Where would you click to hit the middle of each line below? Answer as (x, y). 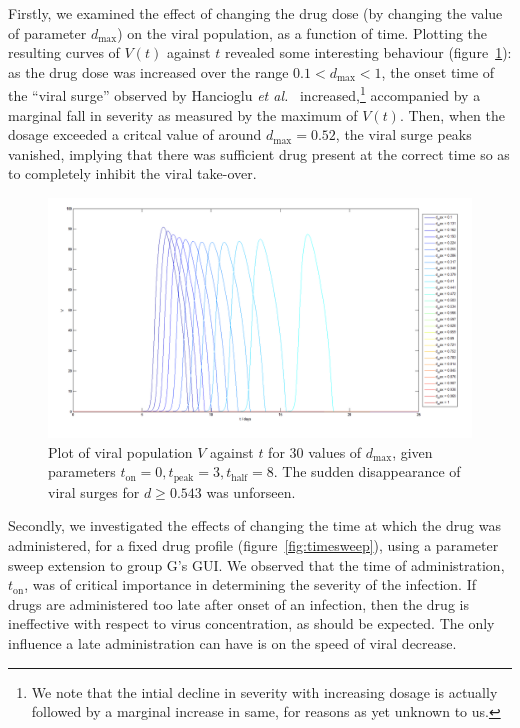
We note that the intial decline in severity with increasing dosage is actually (264, 691)
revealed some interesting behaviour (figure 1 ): (368, 52)
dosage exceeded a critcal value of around (135, 134)
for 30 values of (315, 451)
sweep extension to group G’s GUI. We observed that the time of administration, (256, 564)
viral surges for (94, 491)
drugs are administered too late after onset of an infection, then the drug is (238, 603)
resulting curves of (64, 52)
